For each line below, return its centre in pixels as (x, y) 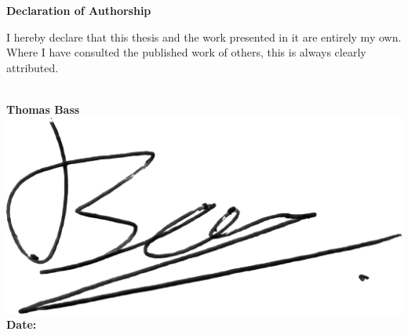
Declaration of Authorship (79, 10)
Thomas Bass (43, 109)
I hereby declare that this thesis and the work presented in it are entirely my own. (204, 36)
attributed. (33, 67)
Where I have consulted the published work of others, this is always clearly (186, 52)
